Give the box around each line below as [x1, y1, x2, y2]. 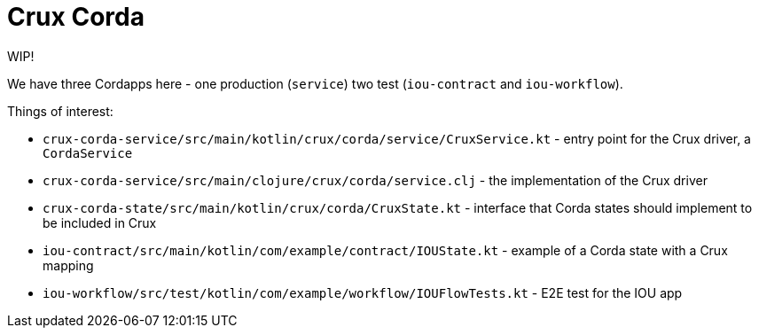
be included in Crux [43, 214, 157, 230]
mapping [43, 257, 94, 273]
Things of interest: [7, 103, 113, 119]
